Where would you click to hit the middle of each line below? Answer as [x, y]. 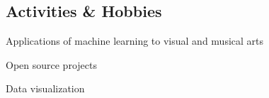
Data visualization [45, 88]
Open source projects [51, 64]
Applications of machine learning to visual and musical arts [135, 41]
